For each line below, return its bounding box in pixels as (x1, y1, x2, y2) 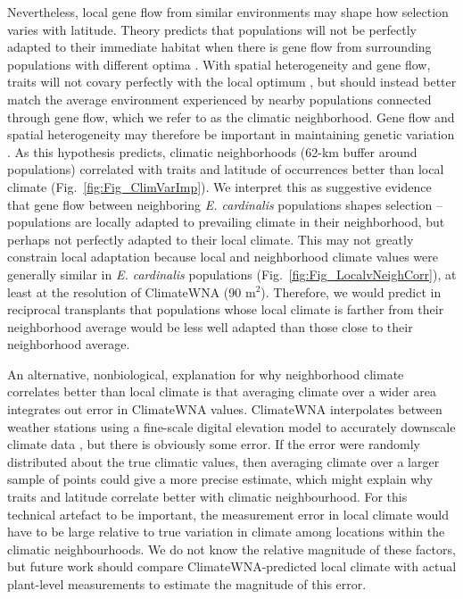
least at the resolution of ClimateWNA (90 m (7, 282, 256, 301)
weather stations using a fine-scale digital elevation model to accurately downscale (7, 417, 456, 436)
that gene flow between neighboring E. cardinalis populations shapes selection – (7, 195, 442, 213)
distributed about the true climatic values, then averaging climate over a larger (7, 452, 440, 470)
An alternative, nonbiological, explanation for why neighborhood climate (7, 364, 404, 383)
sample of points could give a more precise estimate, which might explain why (7, 470, 434, 488)
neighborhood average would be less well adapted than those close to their (7, 317, 413, 336)
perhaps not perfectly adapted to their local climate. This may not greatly (7, 229, 414, 248)
